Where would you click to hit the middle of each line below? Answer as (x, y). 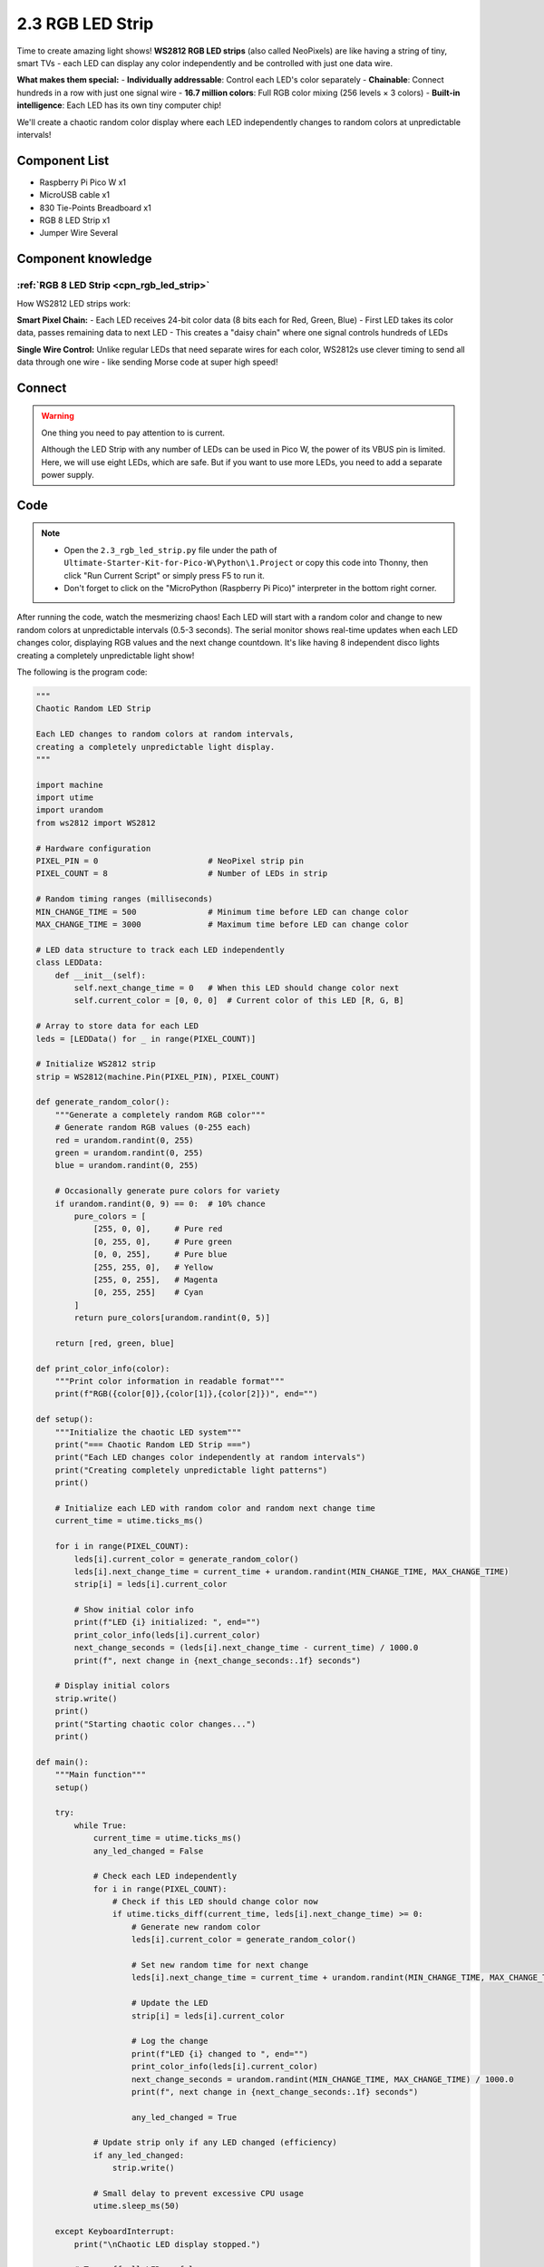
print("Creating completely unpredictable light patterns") (191, 1470)
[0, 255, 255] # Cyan (148, 1293)
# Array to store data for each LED (117, 1026)
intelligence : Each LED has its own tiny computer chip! (119, 105)
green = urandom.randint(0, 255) (129, 1153)
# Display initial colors (112, 1686)
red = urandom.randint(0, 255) (124, 1140)
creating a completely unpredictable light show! (106, 655)
